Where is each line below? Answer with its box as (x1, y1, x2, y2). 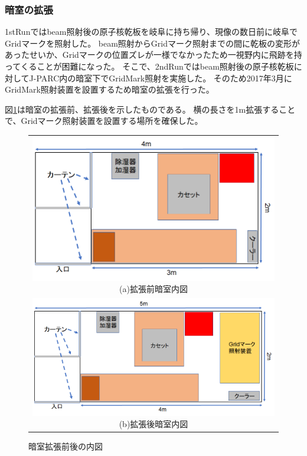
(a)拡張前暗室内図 (119, 283, 188, 295)
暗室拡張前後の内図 (28, 440, 103, 452)
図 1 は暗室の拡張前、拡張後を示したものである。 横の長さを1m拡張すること (5, 103, 296, 115)
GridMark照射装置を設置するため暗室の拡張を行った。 (5, 83, 214, 96)
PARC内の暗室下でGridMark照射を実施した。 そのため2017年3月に (36, 71, 292, 84)
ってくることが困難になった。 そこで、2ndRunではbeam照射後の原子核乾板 (5, 60, 294, 72)
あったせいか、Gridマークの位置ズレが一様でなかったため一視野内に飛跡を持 (5, 48, 302, 61)
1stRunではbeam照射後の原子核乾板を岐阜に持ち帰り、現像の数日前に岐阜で (5, 25, 298, 38)
